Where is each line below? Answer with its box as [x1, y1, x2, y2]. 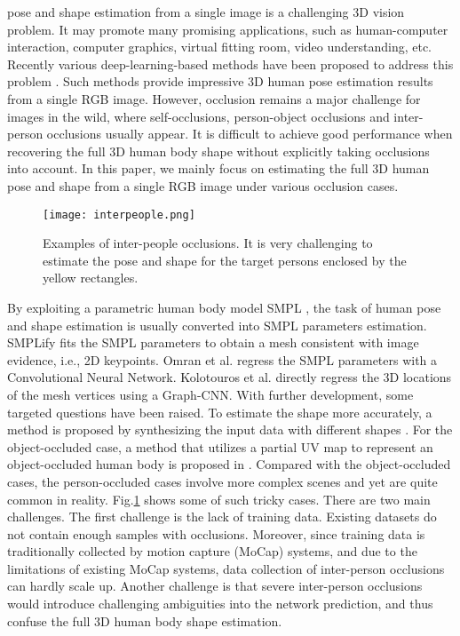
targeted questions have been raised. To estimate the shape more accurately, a [7, 402, 432, 421]
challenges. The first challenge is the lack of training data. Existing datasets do [7, 507, 437, 526]
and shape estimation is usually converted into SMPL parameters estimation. [7, 315, 427, 334]
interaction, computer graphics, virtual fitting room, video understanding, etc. [7, 37, 432, 56]
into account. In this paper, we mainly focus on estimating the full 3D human [7, 159, 430, 178]
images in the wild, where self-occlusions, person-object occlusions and [7, 107, 390, 125]
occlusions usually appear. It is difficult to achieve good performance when [46, 124, 453, 143]
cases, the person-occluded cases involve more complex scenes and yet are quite [7, 472, 438, 490]
